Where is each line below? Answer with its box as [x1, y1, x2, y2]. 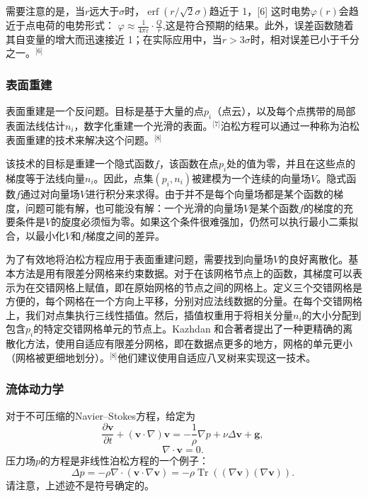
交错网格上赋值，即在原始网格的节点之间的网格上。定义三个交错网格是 [35, 279, 362, 294]
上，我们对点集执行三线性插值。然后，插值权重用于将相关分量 [6, 307, 293, 322]
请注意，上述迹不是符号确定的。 [6, 477, 154, 492]
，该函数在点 [159, 156, 219, 171]
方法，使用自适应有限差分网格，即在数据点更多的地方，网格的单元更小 [25, 336, 352, 351]
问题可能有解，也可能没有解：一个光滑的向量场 [25, 200, 243, 215]
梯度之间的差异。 [86, 228, 166, 242]
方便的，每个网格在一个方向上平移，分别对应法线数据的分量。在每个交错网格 [6, 294, 362, 308]
